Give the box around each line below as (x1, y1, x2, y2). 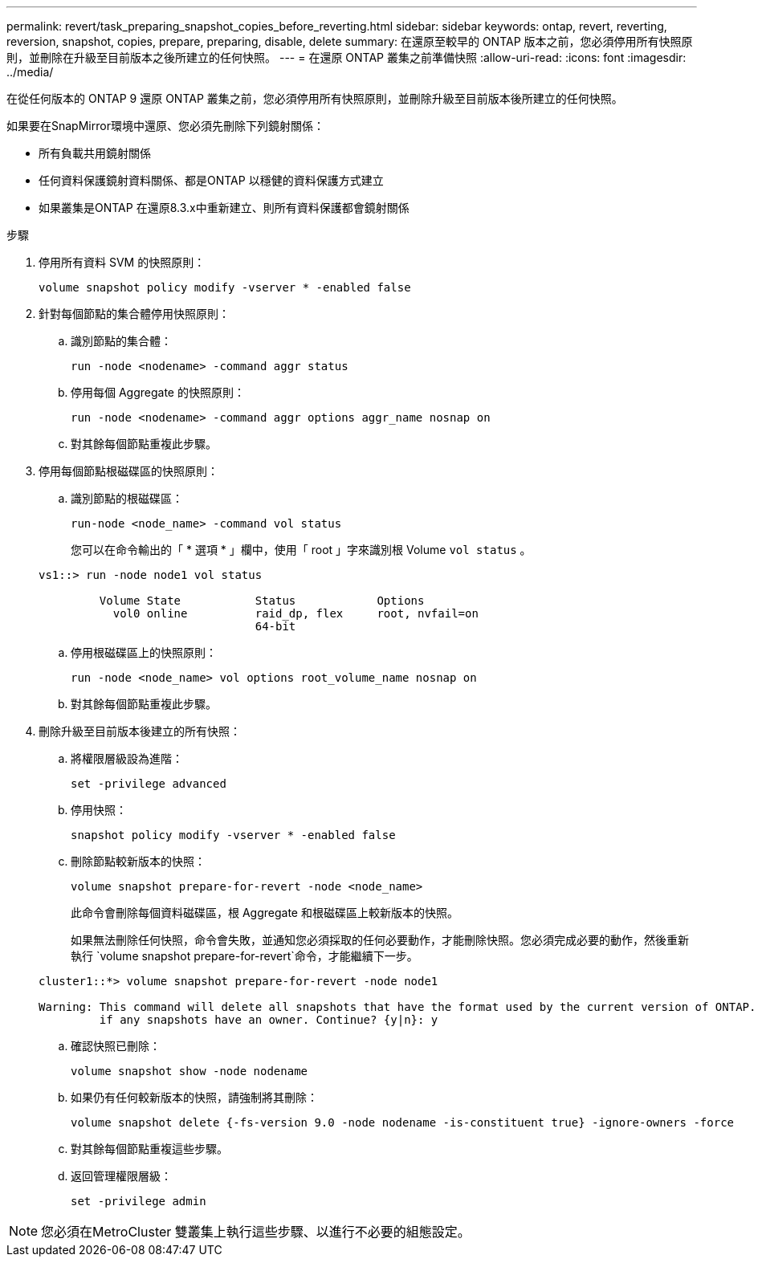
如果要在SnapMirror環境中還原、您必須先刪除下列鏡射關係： (6, 119, 324, 132)
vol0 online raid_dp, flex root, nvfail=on (112, 607, 479, 620)
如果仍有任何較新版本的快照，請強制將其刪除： (71, 1090, 318, 1104)
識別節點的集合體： (71, 334, 172, 348)
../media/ (6, 65, 54, 79)
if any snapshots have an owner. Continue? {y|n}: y (99, 1013, 438, 1026)
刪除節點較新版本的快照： (71, 854, 206, 868)
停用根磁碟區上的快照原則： (71, 646, 217, 659)
